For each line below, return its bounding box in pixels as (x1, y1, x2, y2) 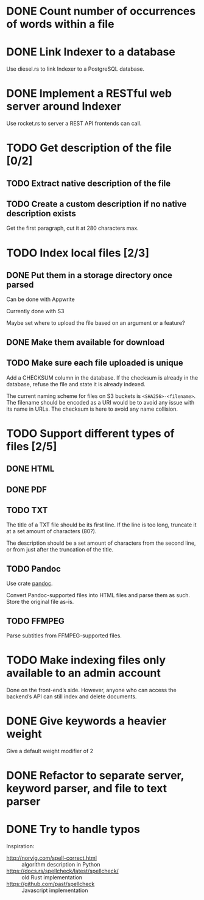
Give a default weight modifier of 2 (6, 747, 94, 754)
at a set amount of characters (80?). (6, 528, 97, 535)
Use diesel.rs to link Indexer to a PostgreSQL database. (6, 65, 145, 73)
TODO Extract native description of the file (6, 178, 171, 188)
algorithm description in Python (21, 861, 100, 868)
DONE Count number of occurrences (6, 4, 196, 18)
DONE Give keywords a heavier (6, 714, 167, 728)
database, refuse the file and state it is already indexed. (6, 380, 146, 388)
